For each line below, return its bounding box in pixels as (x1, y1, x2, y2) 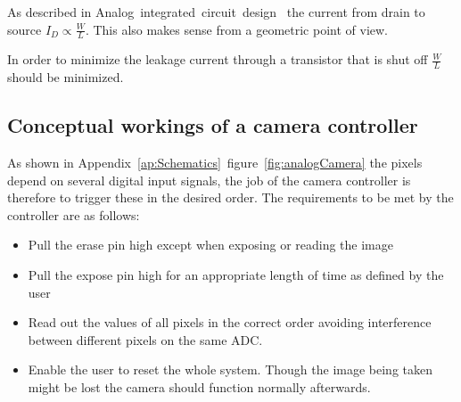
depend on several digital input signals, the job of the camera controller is (7, 170, 411, 189)
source (7, 20, 42, 38)
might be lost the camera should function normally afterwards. (28, 377, 371, 396)
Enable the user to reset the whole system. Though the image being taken (28, 360, 433, 379)
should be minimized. (7, 68, 124, 86)
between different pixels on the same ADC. (28, 330, 263, 349)
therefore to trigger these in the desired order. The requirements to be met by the (7, 188, 454, 207)
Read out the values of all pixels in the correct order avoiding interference (28, 313, 432, 332)
